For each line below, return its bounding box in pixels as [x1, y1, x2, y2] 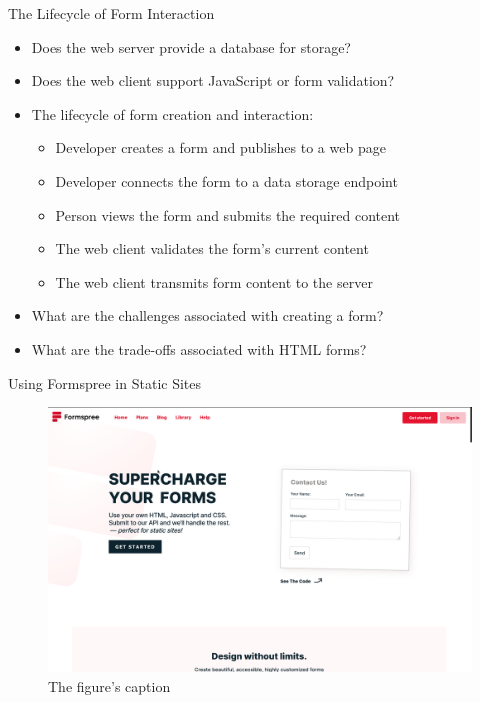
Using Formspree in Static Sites [8, 372, 202, 393]
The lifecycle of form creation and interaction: [31, 103, 314, 124]
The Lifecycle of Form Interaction [8, 3, 215, 23]
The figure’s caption [48, 675, 171, 696]
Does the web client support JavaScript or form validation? [31, 70, 395, 91]
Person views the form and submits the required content [55, 204, 401, 225]
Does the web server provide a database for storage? [31, 36, 351, 57]
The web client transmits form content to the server [55, 271, 373, 292]
